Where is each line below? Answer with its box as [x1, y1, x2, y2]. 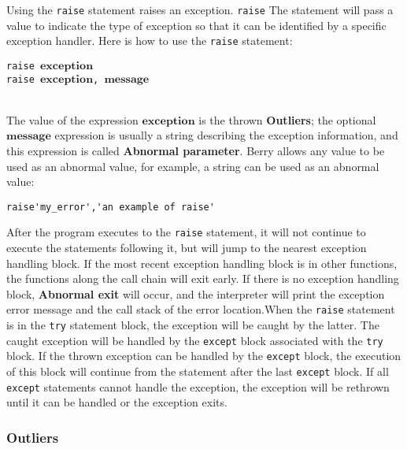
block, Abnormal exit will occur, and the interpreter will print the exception [6, 285, 385, 302]
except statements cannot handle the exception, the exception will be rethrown [6, 378, 390, 395]
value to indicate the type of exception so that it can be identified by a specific [6, 17, 387, 33]
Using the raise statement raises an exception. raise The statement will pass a [6, 2, 394, 17]
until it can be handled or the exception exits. [6, 394, 228, 410]
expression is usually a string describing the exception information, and [54, 127, 398, 143]
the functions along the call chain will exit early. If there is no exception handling [6, 270, 399, 287]
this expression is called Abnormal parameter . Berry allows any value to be [6, 143, 385, 158]
